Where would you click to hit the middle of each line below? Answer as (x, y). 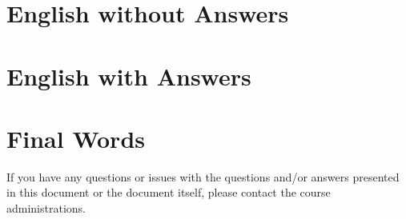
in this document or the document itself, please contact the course (169, 192)
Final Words (76, 138)
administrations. (46, 208)
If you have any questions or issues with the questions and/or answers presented (203, 176)
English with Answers (129, 76)
